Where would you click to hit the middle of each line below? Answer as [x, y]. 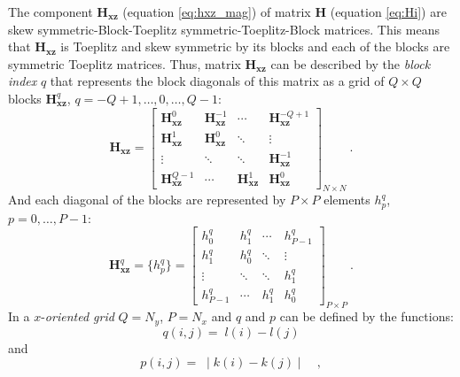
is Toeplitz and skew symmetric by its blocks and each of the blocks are [255, 46]
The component [51, 12]
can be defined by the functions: [366, 316]
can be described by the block [351, 63]
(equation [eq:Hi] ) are [388, 12]
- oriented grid [78, 316]
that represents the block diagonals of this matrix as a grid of [217, 81]
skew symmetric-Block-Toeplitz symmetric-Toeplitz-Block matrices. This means [224, 29]
